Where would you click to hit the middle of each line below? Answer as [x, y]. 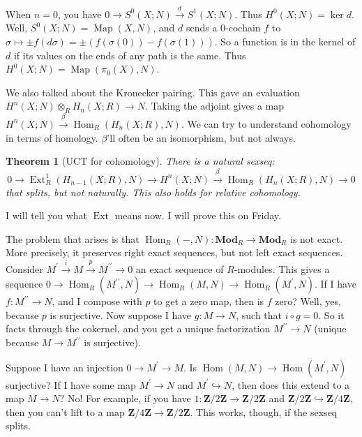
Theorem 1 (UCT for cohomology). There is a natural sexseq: [140, 161]
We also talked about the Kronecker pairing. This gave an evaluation [153, 92]
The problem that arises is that [73, 238]
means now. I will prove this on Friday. [198, 215]
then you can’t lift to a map [65, 412]
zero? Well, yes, [308, 301]
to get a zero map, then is [209, 301]
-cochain [243, 28]
